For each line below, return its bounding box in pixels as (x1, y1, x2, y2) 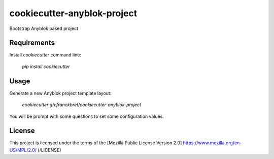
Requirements (9, 39, 55, 47)
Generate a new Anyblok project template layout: (9, 90, 112, 96)
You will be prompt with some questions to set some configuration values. (9, 113, 164, 119)
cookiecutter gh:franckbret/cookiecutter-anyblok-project (22, 102, 142, 108)
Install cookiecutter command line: (9, 52, 82, 58)
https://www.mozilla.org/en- (183, 140, 242, 146)
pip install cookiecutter (22, 63, 70, 70)
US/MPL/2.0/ (9, 147, 37, 153)
